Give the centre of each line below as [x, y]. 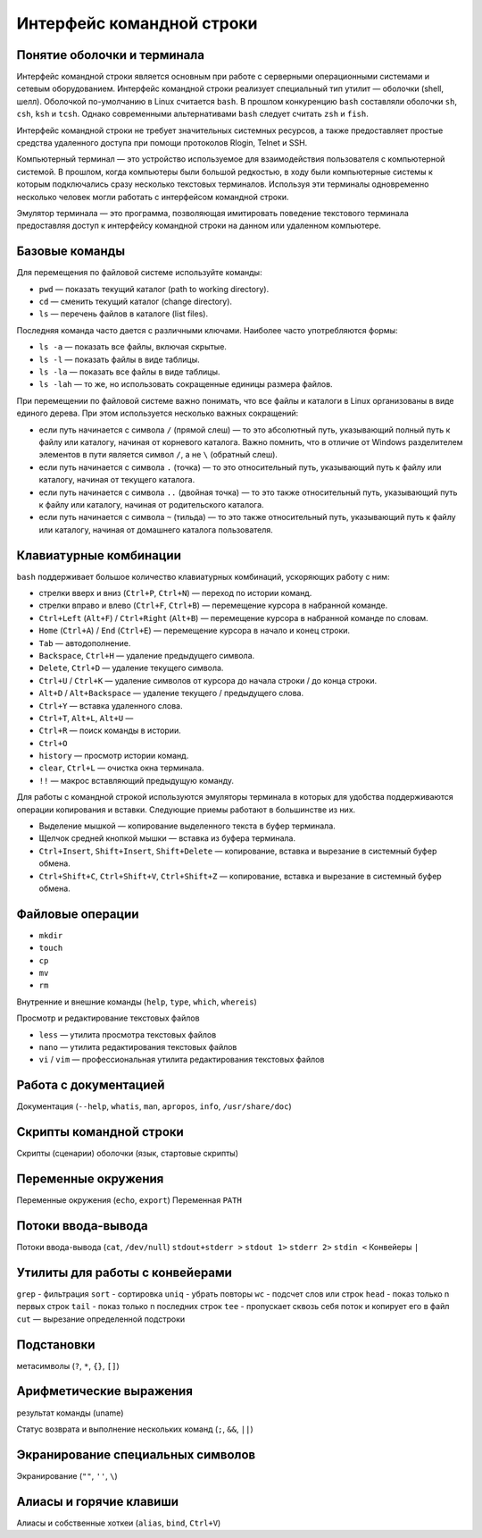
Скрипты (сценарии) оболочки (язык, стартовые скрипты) [127, 1154]
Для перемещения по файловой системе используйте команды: [139, 273]
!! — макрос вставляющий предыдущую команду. [137, 780]
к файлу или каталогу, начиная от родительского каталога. [151, 504]
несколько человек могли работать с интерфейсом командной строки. [153, 197]
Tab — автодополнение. [85, 643]
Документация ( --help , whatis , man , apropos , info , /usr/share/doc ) [154, 1106]
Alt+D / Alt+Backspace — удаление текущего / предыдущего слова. [171, 693]
